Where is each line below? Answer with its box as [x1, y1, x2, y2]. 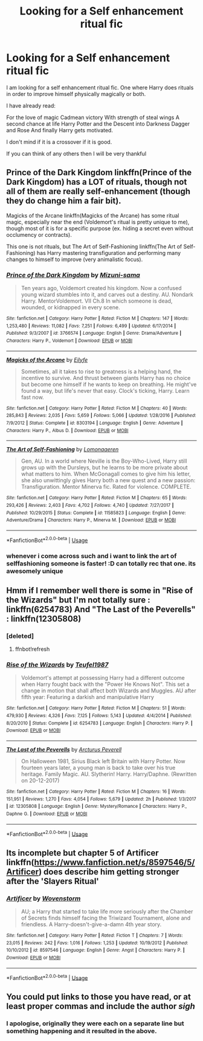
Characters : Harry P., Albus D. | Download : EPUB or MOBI [6, 427, 129, 433]
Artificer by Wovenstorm [6, 894, 81, 903]
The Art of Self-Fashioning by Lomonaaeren [6, 446, 119, 453]
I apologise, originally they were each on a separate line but [6, 1019, 184, 1028]
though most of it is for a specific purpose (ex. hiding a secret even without [6, 225, 193, 232]
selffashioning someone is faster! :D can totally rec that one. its [6, 559, 196, 567]
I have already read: [6, 102, 56, 109]
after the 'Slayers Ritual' [6, 876, 100, 886]
